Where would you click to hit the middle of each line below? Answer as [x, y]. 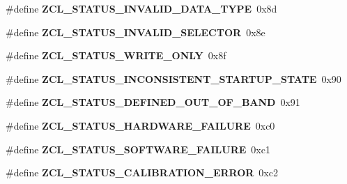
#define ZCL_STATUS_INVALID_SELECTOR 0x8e [136, 32]
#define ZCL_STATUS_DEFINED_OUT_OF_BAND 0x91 [153, 102]
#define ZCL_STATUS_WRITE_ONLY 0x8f [116, 55]
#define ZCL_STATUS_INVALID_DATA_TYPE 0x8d [141, 8]
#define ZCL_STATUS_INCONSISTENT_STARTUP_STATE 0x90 [173, 78]
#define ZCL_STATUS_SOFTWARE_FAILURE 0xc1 [138, 149]
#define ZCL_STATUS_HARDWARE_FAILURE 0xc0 [140, 125]
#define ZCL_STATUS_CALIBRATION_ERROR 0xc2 [142, 172]
